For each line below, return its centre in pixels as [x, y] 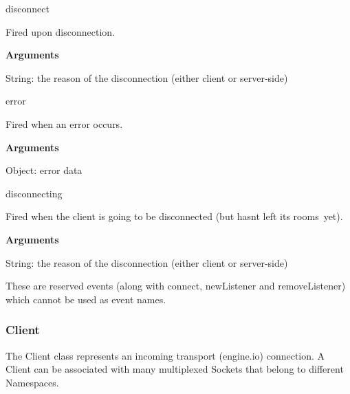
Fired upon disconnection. [61, 31]
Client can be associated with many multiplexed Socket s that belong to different [175, 369]
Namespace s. [32, 382]
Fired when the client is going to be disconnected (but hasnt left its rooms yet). [174, 216]
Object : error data [44, 170]
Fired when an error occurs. [64, 123]
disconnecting [34, 193]
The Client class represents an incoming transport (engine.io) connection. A [165, 355]
